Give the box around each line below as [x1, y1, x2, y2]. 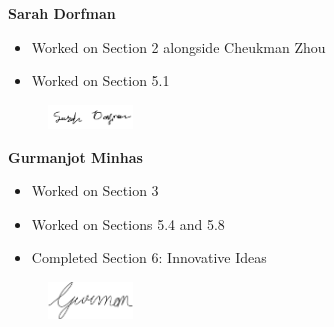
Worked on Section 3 [31, 180, 159, 201]
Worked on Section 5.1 [31, 70, 170, 91]
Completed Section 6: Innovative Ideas [31, 247, 267, 268]
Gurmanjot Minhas [8, 146, 143, 167]
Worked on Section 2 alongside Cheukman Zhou [31, 36, 326, 57]
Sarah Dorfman [8, 3, 116, 23]
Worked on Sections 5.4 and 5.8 [31, 213, 225, 234]
